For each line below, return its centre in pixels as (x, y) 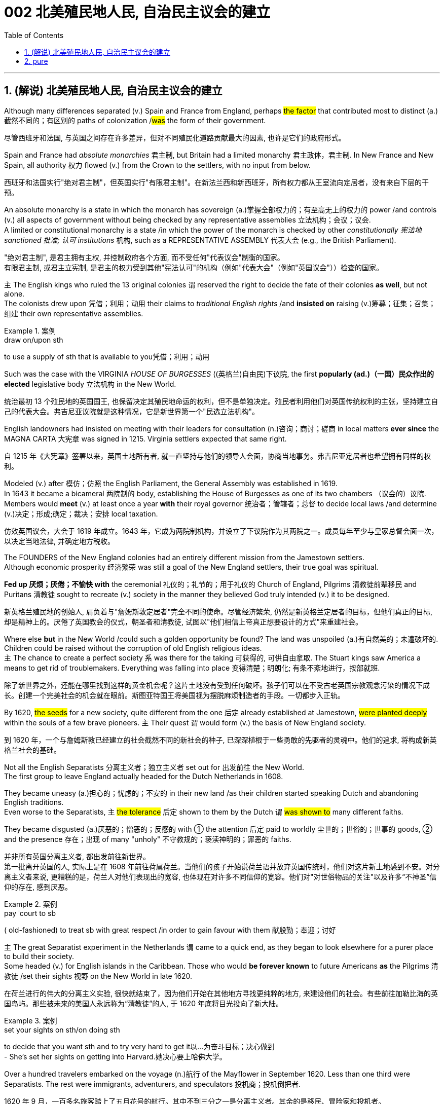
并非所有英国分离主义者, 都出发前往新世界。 (77, 856)
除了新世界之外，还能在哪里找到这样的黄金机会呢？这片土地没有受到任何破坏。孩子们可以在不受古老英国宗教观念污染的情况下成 (217, 685)
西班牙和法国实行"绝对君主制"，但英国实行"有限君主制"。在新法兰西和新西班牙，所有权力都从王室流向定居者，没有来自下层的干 (217, 182)
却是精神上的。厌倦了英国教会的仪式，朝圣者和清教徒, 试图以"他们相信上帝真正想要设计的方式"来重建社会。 (183, 621)
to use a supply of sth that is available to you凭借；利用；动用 (107, 356)
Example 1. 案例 (30, 330)
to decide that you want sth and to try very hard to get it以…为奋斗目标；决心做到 (139, 1046)
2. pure (36, 61)
